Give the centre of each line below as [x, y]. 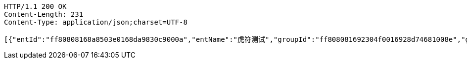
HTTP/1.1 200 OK [35, 6]
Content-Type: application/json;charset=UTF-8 [96, 22]
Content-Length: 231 [44, 14]
